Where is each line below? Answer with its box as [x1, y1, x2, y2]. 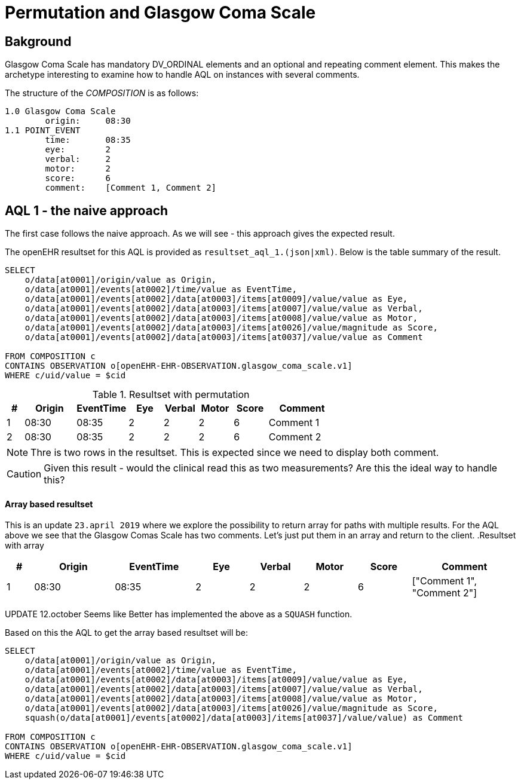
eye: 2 [45, 145, 111, 155]
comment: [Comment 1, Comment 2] [45, 183, 217, 193]
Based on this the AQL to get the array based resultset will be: [5, 627, 248, 638]
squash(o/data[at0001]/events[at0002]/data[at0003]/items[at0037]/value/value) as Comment [24, 713, 464, 723]
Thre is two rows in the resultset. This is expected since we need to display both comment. [30, 446, 439, 459]
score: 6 [45, 173, 111, 183]
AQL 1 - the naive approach [5, 203, 168, 218]
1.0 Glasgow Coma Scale [5, 106, 116, 117]
